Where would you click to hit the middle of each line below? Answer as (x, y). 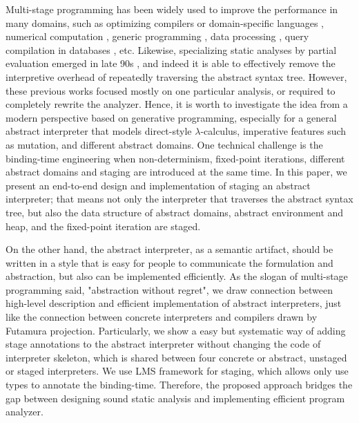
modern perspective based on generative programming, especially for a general (171, 117)
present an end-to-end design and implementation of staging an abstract (158, 185)
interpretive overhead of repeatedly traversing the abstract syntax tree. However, (176, 76)
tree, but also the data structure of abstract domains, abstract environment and (175, 212)
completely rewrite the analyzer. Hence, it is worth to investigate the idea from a (177, 104)
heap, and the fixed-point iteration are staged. (103, 226)
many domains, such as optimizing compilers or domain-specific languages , (165, 22)
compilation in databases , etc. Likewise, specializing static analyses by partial (171, 49)
